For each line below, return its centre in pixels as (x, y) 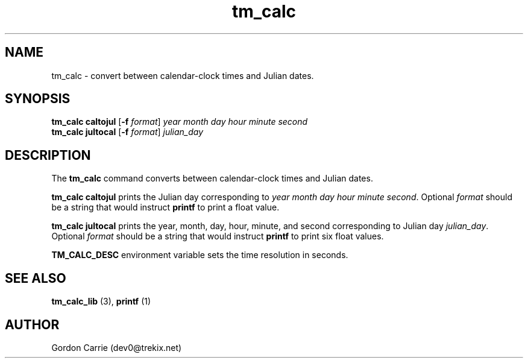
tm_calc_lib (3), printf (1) (101, 301)
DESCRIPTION (48, 155)
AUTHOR (32, 324)
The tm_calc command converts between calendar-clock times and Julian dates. (212, 178)
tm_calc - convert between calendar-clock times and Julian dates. (183, 75)
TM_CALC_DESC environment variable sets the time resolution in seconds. (200, 255)
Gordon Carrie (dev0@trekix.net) (117, 347)
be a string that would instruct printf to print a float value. (165, 207)
